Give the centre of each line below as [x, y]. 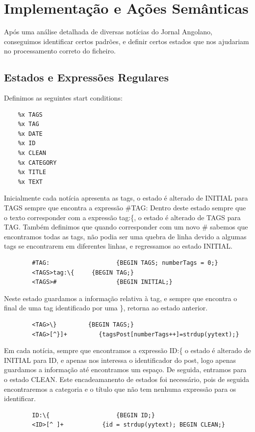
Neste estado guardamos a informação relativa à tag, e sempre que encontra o [121, 298]
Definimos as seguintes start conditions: [63, 98]
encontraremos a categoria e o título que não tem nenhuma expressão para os [120, 389]
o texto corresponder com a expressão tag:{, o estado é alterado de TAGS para [122, 217]
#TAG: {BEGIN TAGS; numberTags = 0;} [125, 263]
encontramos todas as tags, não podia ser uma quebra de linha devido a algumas [125, 236]
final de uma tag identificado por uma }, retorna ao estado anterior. [106, 308]
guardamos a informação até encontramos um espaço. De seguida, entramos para [125, 369]
